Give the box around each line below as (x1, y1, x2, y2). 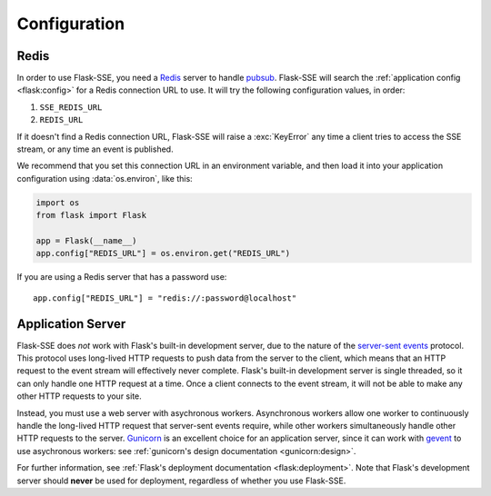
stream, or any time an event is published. (16, 144, 174, 154)
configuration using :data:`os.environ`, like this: (16, 173, 193, 184)
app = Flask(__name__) (35, 235, 137, 245)
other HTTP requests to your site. (16, 391, 143, 402)
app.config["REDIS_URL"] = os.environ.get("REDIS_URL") (35, 248, 291, 259)
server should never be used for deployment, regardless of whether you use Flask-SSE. (16, 475, 346, 486)
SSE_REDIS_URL (39, 102, 103, 113)
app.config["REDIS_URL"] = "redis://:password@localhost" (33, 293, 297, 303)
